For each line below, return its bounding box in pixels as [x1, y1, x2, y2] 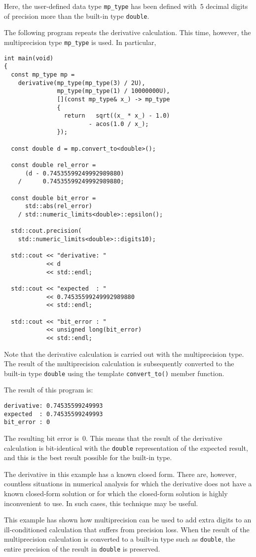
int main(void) [4, 54, 54, 62]
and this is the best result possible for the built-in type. [4, 452, 172, 463]
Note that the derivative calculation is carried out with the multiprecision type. [4, 348, 244, 359]
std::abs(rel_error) [25, 203, 92, 210]
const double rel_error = [11, 162, 96, 169]
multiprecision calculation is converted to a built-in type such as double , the [4, 534, 235, 544]
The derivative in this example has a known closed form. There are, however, [4, 469, 237, 479]
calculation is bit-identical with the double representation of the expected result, [4, 442, 248, 453]
